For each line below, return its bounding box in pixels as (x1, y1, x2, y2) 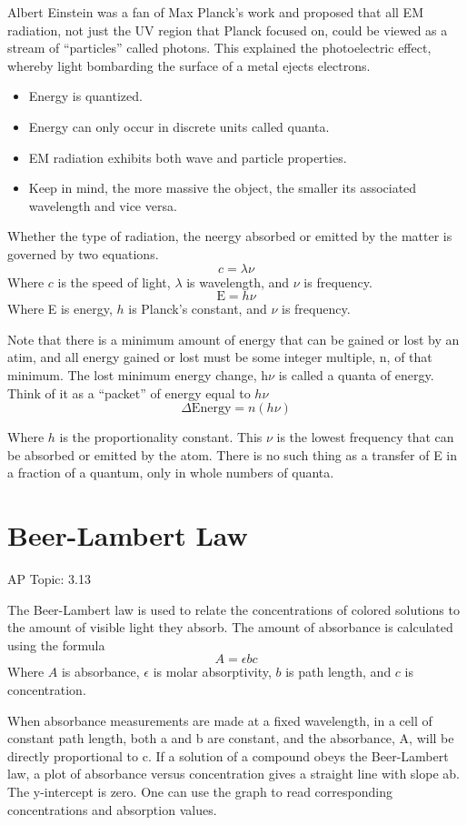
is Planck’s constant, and (128, 299, 267, 318)
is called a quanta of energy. (278, 365, 434, 384)
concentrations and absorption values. (7, 800, 217, 819)
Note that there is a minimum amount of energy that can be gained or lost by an (7, 329, 460, 348)
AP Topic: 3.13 (7, 569, 91, 588)
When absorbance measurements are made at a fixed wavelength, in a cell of (7, 710, 432, 729)
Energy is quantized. (28, 86, 143, 106)
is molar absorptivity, (153, 662, 272, 681)
